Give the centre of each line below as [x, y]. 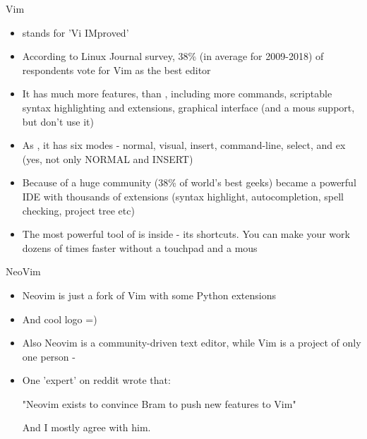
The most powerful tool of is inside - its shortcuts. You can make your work [186, 234]
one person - [49, 356]
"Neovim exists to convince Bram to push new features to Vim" [159, 403]
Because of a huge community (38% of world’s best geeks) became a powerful [189, 182]
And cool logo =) [60, 319]
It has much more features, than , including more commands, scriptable [177, 94]
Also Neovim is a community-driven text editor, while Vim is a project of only [192, 343]
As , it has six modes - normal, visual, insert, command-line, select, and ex [184, 145]
